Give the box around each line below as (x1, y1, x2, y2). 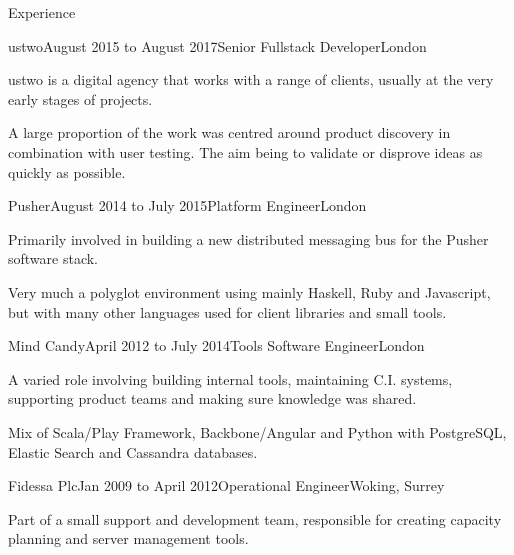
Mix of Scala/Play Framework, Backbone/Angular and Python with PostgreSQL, (8, 421, 507, 442)
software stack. (8, 248, 99, 269)
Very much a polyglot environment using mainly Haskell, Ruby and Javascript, (8, 281, 491, 302)
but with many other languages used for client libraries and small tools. (8, 301, 447, 322)
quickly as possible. (8, 161, 126, 182)
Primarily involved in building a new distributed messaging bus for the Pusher (8, 228, 489, 249)
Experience (8, 2, 76, 22)
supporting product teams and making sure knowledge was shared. (8, 388, 417, 409)
